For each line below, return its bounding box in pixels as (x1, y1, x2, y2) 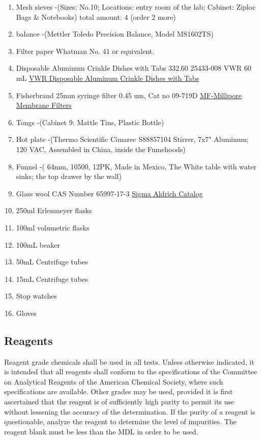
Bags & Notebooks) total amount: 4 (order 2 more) (16, 11, 176, 22)
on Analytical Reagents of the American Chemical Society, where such (4, 376, 223, 387)
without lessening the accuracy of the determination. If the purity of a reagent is (4, 406, 255, 417)
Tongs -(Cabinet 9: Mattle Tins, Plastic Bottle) (16, 116, 164, 127)
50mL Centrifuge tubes (16, 256, 88, 267)
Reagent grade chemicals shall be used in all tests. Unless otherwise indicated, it (4, 356, 254, 367)
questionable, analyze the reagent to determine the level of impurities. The (4, 416, 237, 427)
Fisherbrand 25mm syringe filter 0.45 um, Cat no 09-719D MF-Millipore (16, 90, 242, 100)
